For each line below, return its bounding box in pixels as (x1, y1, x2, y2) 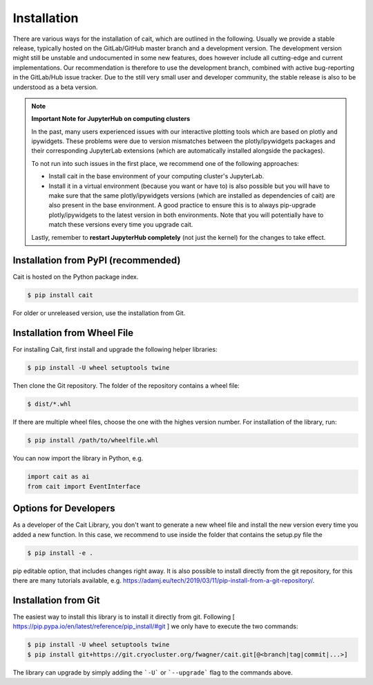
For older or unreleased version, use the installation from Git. (12, 309, 186, 317)
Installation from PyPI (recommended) (12, 254, 181, 266)
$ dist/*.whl (27, 400, 72, 408)
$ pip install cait (27, 291, 93, 299)
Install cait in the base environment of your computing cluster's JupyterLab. (48, 172, 265, 180)
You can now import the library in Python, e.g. (12, 454, 144, 462)
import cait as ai (27, 473, 90, 480)
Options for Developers (12, 503, 115, 514)
